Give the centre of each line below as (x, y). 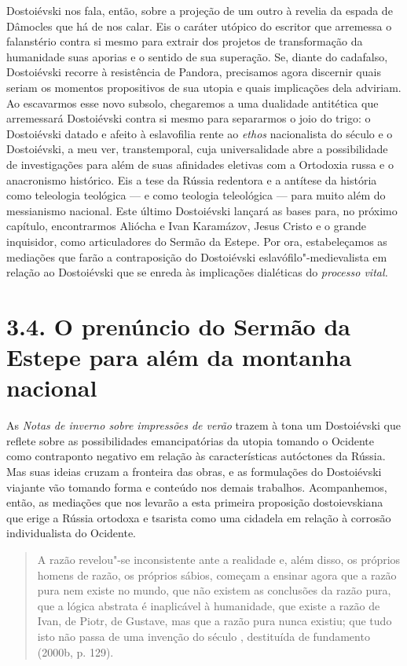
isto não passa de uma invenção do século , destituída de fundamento (203, 636)
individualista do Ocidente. (71, 533)
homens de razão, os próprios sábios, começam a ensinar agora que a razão (217, 575)
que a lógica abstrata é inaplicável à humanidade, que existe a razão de (209, 605)
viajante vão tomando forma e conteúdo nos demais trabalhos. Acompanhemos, (197, 487)
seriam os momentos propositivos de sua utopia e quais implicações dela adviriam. (204, 87)
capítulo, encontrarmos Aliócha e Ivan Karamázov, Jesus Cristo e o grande (186, 226)
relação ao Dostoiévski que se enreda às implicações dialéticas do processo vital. (197, 272)
